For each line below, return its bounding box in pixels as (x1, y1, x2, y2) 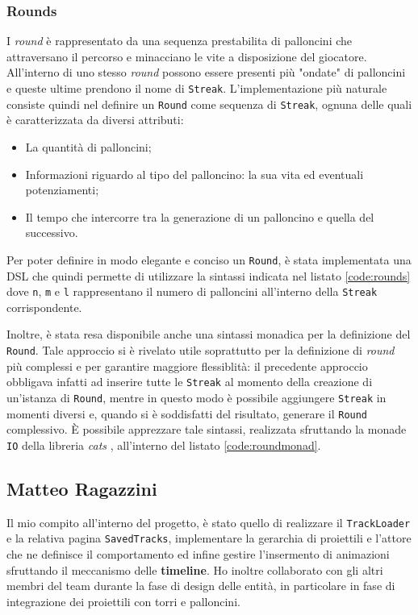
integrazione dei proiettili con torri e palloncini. (6, 592, 240, 609)
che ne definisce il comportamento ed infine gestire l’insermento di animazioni (6, 545, 390, 562)
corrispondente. (6, 298, 82, 315)
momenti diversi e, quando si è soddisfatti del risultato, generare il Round (6, 405, 368, 422)
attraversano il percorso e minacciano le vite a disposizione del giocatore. (6, 48, 367, 64)
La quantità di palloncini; (25, 138, 152, 155)
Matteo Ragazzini (6, 476, 157, 501)
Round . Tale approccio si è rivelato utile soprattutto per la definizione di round (6, 341, 395, 358)
